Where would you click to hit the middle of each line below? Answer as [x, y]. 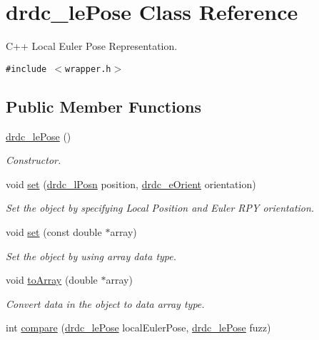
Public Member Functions [103, 106]
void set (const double [54, 231]
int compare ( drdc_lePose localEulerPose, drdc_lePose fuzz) [138, 328]
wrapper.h [88, 69]
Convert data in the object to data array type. [105, 303]
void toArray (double [52, 280]
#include [26, 69]
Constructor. [34, 160]
